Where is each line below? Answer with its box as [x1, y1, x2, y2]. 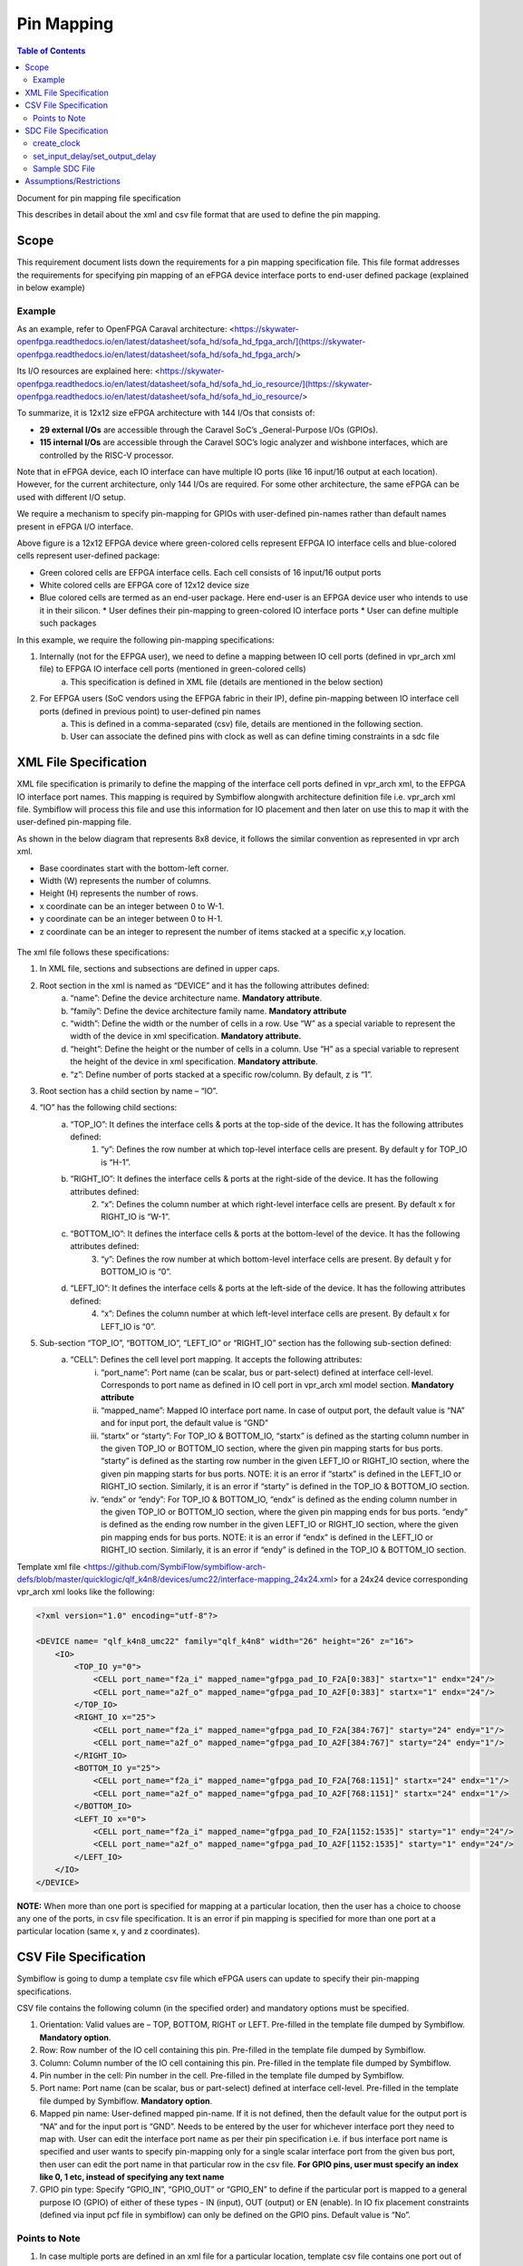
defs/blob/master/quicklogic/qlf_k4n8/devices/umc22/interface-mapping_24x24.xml [16, 1574, 334, 1584]
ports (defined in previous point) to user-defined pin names [39, 705, 262, 716]
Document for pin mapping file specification [16, 192, 181, 203]
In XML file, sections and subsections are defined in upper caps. [39, 964, 280, 974]
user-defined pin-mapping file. [16, 817, 131, 828]
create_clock [33, 138, 81, 149]
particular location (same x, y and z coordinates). [16, 1926, 200, 1937]
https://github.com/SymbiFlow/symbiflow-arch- [87, 1561, 266, 1572]
